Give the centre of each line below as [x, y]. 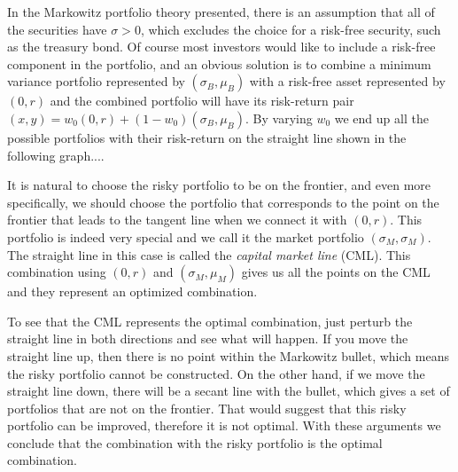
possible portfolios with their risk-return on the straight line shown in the [207, 137]
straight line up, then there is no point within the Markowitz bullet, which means [228, 355]
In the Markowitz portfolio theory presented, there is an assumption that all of [221, 12]
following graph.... [56, 155]
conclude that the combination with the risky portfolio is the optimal [195, 442]
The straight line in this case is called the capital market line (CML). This [209, 254]
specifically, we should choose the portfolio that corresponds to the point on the [223, 202]
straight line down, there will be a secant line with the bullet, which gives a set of [229, 391]
